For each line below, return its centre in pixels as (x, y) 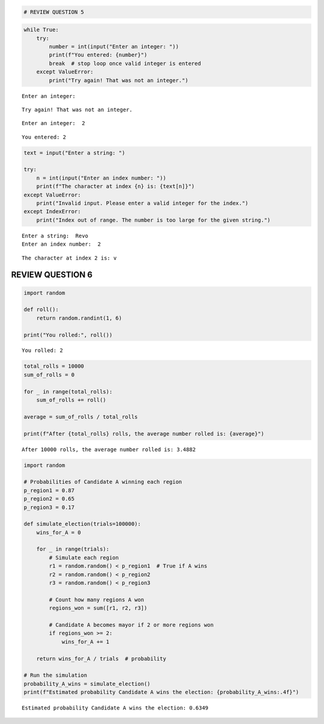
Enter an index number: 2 (61, 244)
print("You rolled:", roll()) (68, 335)
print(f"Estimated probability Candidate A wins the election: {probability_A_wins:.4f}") (161, 692)
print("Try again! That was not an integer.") (118, 80)
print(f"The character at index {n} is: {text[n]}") (115, 187)
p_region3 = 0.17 (49, 507)
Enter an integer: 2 (53, 123)
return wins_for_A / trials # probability (101, 659)
